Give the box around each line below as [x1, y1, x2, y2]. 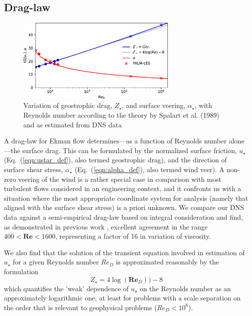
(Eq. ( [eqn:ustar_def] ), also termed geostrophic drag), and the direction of [4, 155, 227, 165]
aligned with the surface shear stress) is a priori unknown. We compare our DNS [4, 202, 244, 212]
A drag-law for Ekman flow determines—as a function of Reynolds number [4, 136, 227, 146]
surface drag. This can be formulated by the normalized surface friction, [22, 145, 237, 155]
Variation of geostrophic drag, [23, 100, 112, 110]
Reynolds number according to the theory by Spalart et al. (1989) [23, 110, 219, 120]
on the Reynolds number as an [140, 283, 231, 293]
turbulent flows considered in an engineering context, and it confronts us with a [4, 183, 241, 193]
